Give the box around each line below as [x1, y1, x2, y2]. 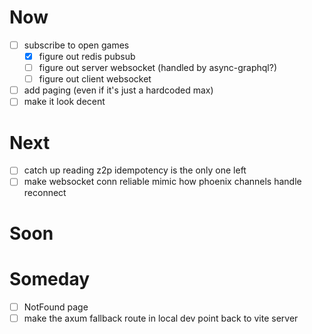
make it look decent [23, 96, 106, 108]
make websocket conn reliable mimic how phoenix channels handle [23, 176, 302, 188]
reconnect [23, 187, 67, 199]
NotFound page [23, 301, 89, 313]
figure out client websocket [38, 73, 152, 85]
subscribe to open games [23, 39, 130, 51]
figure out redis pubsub [38, 51, 136, 62]
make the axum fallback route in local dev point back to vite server [23, 312, 299, 324]
